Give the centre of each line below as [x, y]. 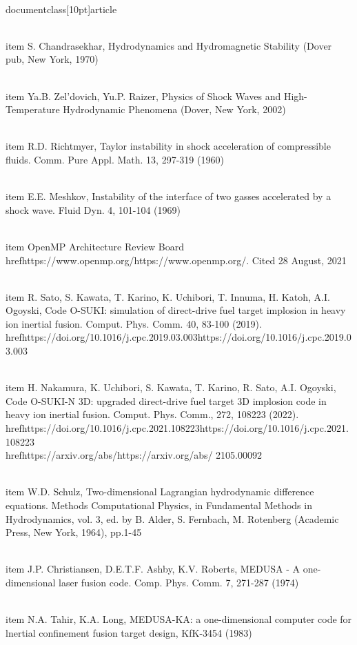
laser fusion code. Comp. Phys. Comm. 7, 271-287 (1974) [179, 582]
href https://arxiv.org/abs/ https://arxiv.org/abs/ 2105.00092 [134, 455]
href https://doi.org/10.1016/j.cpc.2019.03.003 [102, 337]
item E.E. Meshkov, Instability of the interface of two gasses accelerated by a [169, 196]
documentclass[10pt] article [61, 9]
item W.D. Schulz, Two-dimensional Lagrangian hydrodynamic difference [160, 492]
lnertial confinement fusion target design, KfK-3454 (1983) [129, 632]
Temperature [33, 109]
